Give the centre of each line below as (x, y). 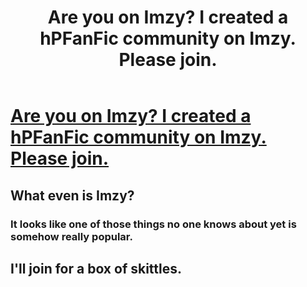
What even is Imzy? (72, 195)
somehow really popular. (71, 236)
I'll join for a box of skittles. (96, 268)
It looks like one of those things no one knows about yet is (153, 224)
